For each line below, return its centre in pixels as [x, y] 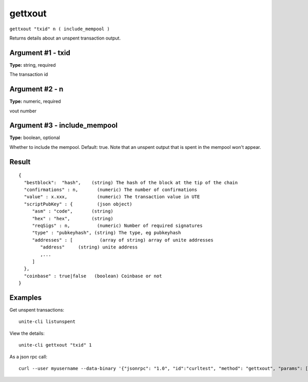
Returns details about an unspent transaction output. [65, 38]
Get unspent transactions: [37, 310]
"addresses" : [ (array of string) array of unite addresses [123, 240]
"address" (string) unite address [89, 247]
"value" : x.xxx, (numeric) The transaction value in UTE [112, 197]
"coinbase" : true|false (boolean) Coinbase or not [93, 276]
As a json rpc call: [28, 356]
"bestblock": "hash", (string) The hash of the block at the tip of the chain [131, 183]
